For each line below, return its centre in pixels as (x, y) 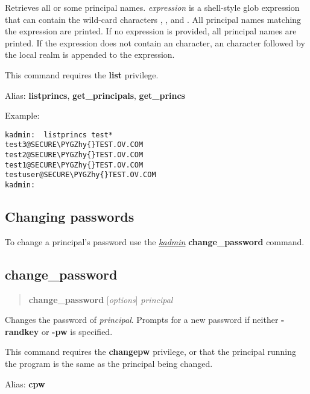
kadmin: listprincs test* (59, 135)
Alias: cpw (25, 383)
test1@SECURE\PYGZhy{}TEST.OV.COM (74, 165)
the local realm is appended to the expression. (90, 55)
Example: (22, 115)
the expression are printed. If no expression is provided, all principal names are (151, 31)
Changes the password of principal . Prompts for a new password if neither (142, 320)
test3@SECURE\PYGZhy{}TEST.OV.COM (74, 145)
